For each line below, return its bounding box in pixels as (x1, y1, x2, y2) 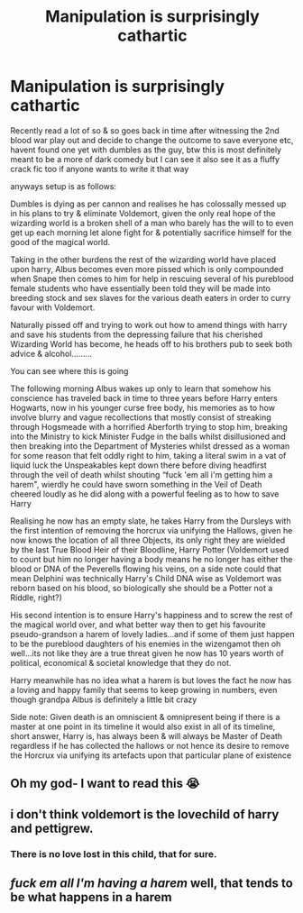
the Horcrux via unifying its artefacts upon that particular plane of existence (10, 750, 292, 761)
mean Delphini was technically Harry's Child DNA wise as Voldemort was (10, 572, 282, 583)
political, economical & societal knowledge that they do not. (10, 657, 232, 668)
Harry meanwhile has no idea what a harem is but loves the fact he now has (10, 674, 292, 686)
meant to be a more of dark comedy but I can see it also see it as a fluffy (10, 153, 280, 164)
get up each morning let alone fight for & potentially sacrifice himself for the (10, 227, 292, 238)
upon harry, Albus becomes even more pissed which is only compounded (10, 263, 284, 274)
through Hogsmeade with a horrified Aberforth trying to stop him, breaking (10, 421, 288, 432)
